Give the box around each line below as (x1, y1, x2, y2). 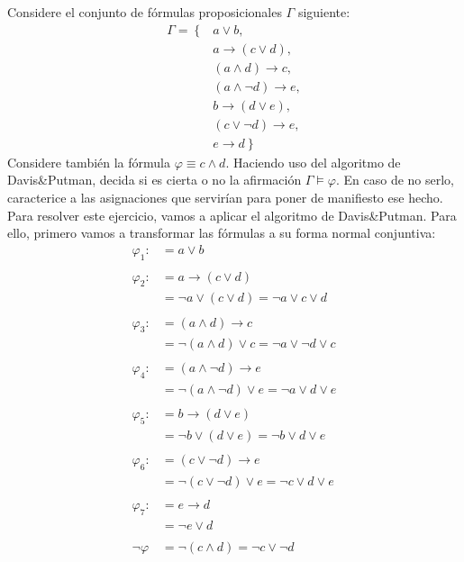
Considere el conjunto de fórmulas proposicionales (7, 3, 282, 21)
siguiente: (297, 3, 350, 21)
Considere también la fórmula (7, 152, 170, 171)
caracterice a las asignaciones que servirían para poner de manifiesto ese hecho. (7, 188, 443, 206)
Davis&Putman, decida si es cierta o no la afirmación (7, 170, 302, 189)
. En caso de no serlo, (335, 170, 455, 189)
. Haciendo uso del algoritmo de (225, 152, 401, 171)
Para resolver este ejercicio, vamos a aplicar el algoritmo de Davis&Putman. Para (7, 205, 457, 224)
